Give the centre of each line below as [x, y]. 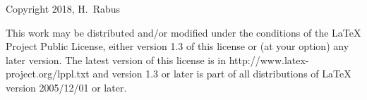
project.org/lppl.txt [48, 74]
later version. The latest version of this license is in [116, 60]
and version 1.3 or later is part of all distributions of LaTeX [222, 74]
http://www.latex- [269, 60]
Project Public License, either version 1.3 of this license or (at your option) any [178, 46]
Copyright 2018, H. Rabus [63, 8]
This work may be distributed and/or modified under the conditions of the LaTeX [183, 32]
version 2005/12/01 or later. [66, 87]
